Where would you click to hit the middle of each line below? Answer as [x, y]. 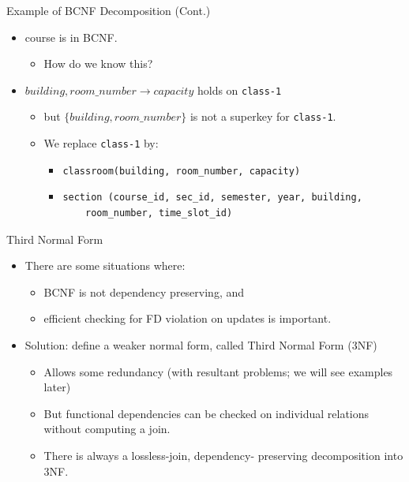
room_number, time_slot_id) [159, 213]
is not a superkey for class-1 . [263, 116]
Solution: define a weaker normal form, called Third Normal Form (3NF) [201, 344]
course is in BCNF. [71, 37]
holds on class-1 [239, 90]
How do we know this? [98, 64]
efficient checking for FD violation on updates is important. [188, 318]
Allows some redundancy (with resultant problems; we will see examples [218, 371]
